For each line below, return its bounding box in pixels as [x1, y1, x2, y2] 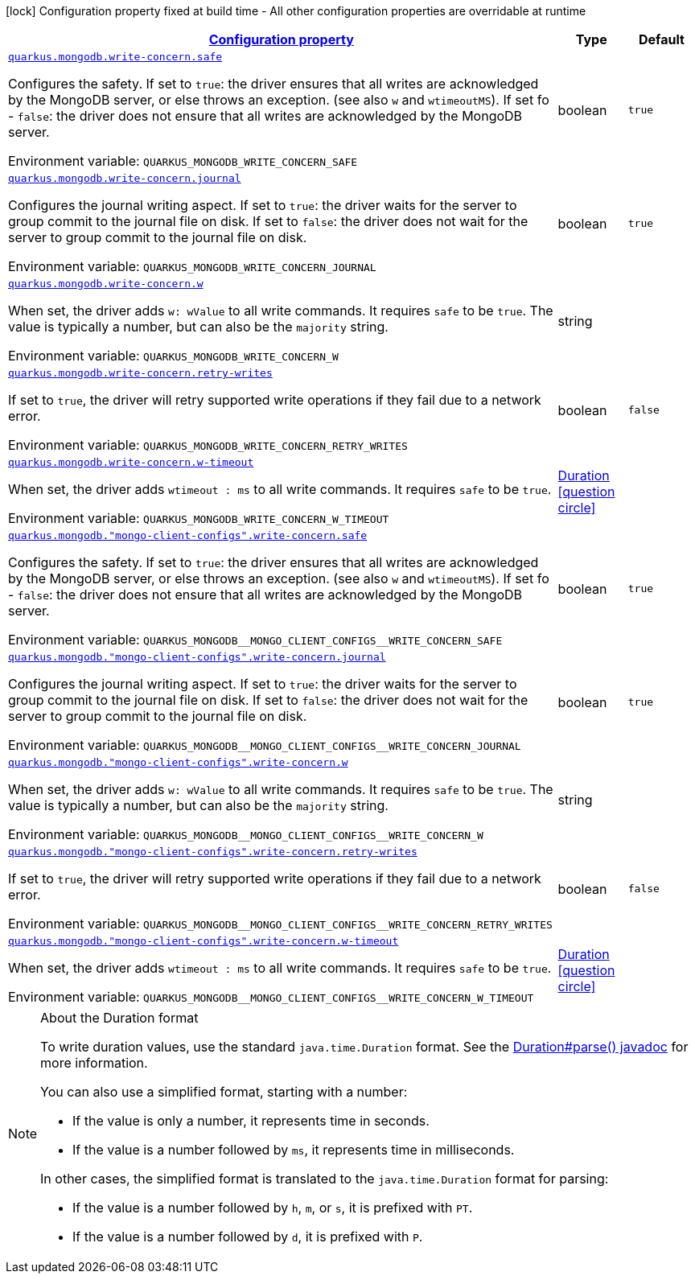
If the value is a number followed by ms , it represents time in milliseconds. [72, 1142, 515, 1158]
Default [638, 31, 685, 47]
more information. [40, 1055, 148, 1071]
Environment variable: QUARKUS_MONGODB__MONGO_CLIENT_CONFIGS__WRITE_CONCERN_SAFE [8, 632, 503, 648]
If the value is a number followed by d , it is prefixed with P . [72, 1229, 423, 1245]
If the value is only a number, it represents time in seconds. [72, 1113, 430, 1129]
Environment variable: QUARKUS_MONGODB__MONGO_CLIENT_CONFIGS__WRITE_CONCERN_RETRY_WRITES [8, 916, 553, 932]
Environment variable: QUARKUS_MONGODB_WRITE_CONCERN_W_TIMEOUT [8, 510, 389, 526]
